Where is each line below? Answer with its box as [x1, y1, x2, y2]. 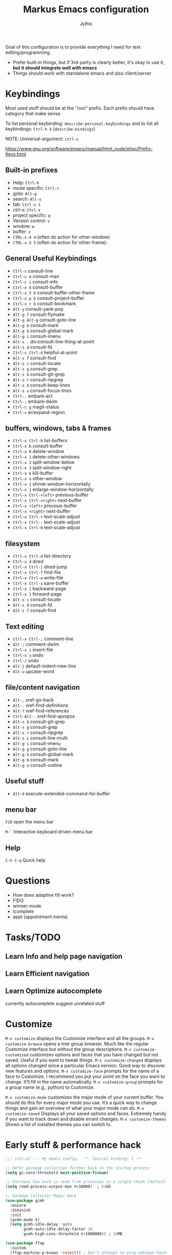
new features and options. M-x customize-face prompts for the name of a [5, 1068, 160, 1074]
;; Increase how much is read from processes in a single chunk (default [5, 1179, 166, 1184]
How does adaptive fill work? [12, 892, 74, 898]
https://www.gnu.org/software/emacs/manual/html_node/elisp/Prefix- [5, 145, 153, 152]
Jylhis [79, 20, 93, 27]
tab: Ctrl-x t [12, 201, 41, 207]
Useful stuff [5, 777, 45, 786]
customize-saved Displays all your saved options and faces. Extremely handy [5, 1110, 167, 1116]
